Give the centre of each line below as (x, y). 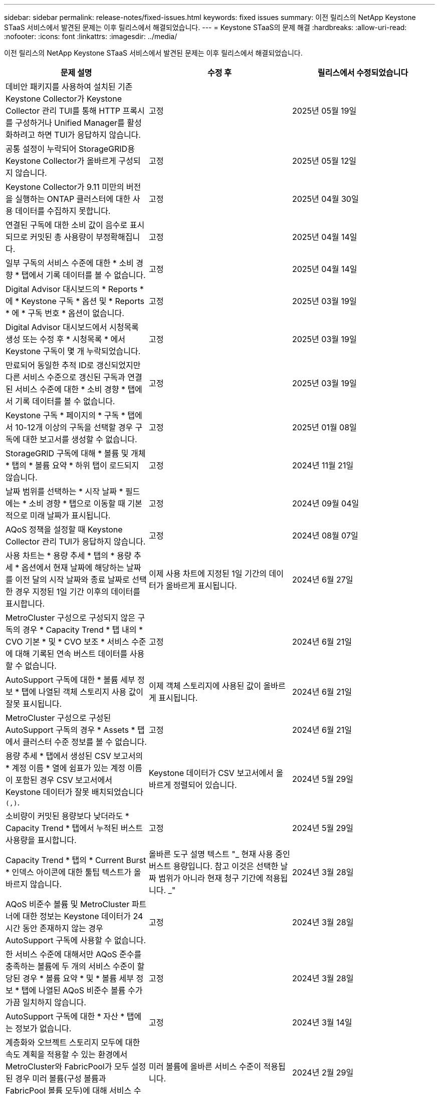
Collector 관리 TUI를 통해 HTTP (63, 111)
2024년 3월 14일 (322, 1022)
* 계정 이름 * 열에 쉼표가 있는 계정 (65, 768)
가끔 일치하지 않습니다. (46, 1002)
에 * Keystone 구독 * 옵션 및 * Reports (75, 301)
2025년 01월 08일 (324, 427)
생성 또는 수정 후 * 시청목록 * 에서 (65, 339)
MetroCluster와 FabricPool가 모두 (67, 1066)
